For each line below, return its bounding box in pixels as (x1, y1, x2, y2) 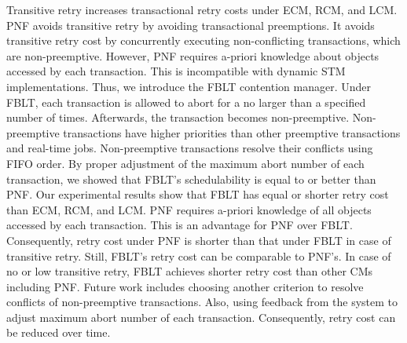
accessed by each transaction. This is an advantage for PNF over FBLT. (6, 217, 353, 233)
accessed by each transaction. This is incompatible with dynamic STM (6, 63, 346, 79)
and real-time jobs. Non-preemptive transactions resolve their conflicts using (6, 140, 373, 156)
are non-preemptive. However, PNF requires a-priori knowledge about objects (6, 47, 379, 64)
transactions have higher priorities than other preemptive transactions (63, 124, 401, 140)
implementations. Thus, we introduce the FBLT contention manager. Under (6, 78, 372, 94)
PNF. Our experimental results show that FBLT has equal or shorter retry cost (6, 186, 389, 203)
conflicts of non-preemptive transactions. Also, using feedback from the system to (6, 294, 398, 310)
